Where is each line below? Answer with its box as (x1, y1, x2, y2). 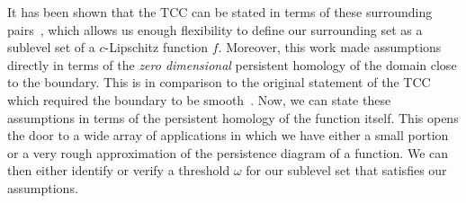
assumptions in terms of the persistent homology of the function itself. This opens (7, 108, 459, 127)
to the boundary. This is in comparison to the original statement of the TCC (7, 73, 431, 92)
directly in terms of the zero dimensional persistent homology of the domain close (7, 55, 457, 74)
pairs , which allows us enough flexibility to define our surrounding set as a (7, 20, 423, 39)
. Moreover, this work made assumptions (218, 38, 442, 57)
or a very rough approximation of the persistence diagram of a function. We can (7, 143, 449, 162)
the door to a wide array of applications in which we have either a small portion (7, 126, 449, 145)
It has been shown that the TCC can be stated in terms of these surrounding (7, 3, 433, 21)
